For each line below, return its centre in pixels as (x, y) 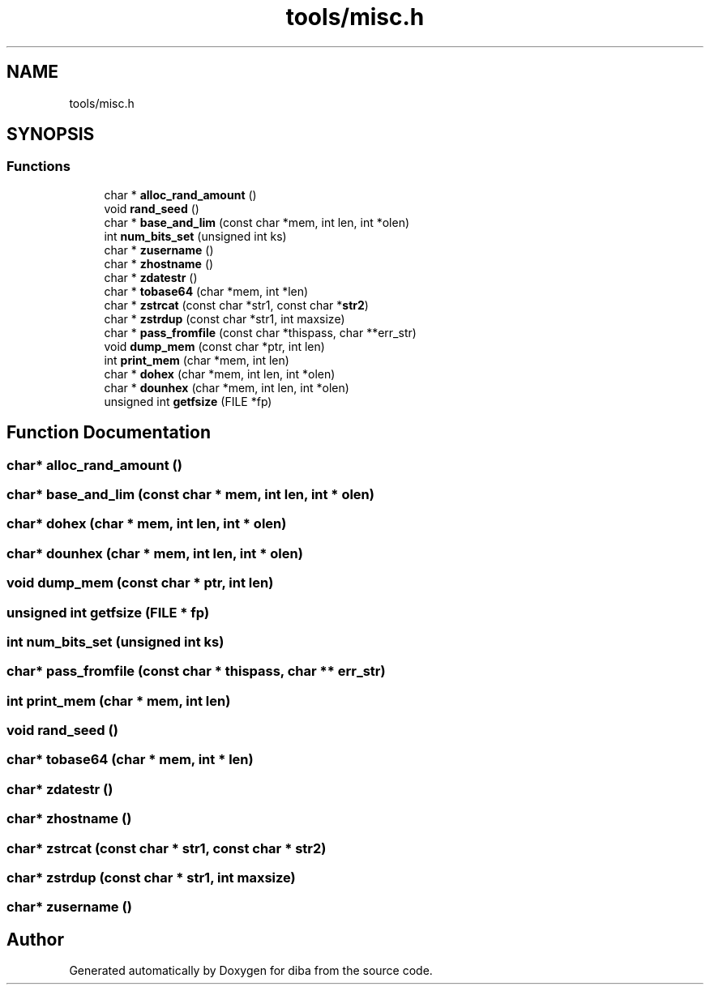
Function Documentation (109, 433)
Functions (38, 167)
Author (35, 939)
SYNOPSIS (51, 135)
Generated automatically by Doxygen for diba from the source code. (251, 971)
